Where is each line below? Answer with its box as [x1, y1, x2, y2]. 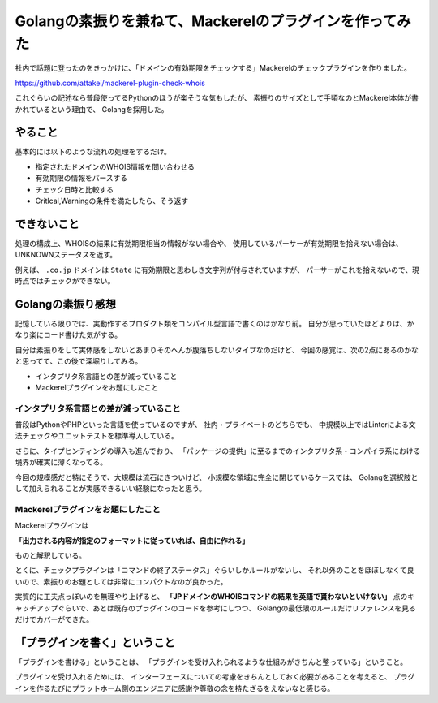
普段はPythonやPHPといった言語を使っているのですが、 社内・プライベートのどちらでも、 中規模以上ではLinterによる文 [15, 420, 416, 429]
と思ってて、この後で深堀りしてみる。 [15, 356, 143, 366]
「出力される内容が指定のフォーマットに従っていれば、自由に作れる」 [15, 536, 250, 546]
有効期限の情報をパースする [35, 173, 128, 183]
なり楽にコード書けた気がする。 [15, 330, 122, 340]
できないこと [15, 217, 79, 231]
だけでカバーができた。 [15, 614, 93, 624]
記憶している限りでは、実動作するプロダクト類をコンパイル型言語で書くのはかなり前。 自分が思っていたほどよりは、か [15, 318, 414, 328]
